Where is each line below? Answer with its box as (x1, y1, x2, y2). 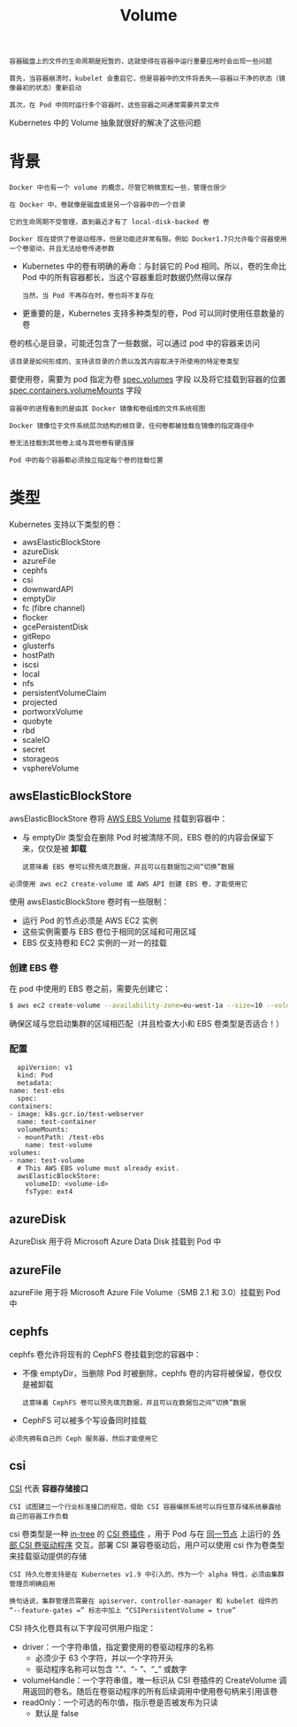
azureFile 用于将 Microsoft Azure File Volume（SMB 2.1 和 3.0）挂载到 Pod (9, 1286, 281, 1297)
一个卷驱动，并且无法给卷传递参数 (9, 245, 115, 254)
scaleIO (21, 735, 50, 746)
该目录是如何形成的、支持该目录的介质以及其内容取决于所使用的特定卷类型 (9, 357, 240, 366)
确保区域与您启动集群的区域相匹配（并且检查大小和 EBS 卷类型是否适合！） (9, 1019, 285, 1029)
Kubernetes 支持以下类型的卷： (9, 520, 124, 530)
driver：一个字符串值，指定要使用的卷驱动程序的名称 (21, 1641, 215, 1652)
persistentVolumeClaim (21, 688, 107, 699)
